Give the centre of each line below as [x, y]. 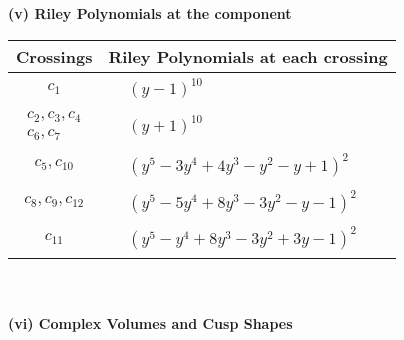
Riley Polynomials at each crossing [248, 56]
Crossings [54, 56]
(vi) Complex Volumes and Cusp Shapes [150, 323]
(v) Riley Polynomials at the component [150, 13]
